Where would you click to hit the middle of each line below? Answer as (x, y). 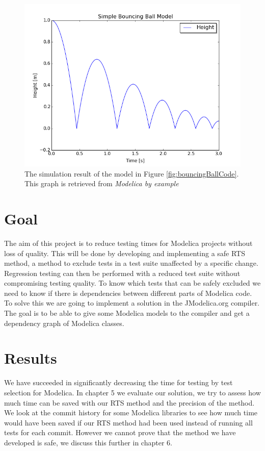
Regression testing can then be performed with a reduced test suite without (122, 273)
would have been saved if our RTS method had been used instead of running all (128, 422)
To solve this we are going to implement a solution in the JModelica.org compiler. (132, 303)
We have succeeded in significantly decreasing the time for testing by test (118, 382)
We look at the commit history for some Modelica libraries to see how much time (131, 412)
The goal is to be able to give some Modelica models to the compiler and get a (127, 313)
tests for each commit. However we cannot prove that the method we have (120, 432)
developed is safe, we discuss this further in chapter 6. (88, 442)
